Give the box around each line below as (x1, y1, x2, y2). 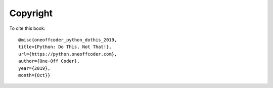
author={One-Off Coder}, (18, 58, 80, 64)
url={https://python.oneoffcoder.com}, (18, 51, 117, 57)
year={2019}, (18, 65, 51, 71)
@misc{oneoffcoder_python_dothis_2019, (18, 37, 117, 42)
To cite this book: (9, 25, 45, 31)
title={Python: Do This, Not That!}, (18, 44, 112, 50)
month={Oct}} (18, 72, 51, 78)
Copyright (9, 8, 53, 19)
